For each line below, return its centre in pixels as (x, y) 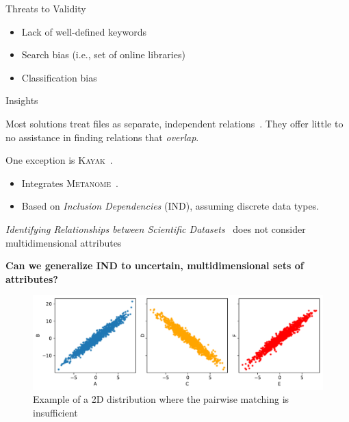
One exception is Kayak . (59, 160)
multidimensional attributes (64, 242)
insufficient (55, 412)
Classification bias (59, 77)
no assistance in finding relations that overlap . (102, 137)
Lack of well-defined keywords (84, 31)
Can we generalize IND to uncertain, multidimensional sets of (155, 265)
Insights (22, 100)
